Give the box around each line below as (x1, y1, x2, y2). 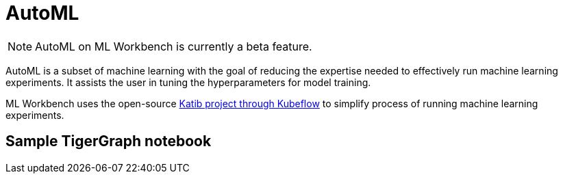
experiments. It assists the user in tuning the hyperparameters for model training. (5, 76, 371, 88)
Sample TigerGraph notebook (5, 133, 212, 150)
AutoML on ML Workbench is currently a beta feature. (35, 39, 312, 53)
